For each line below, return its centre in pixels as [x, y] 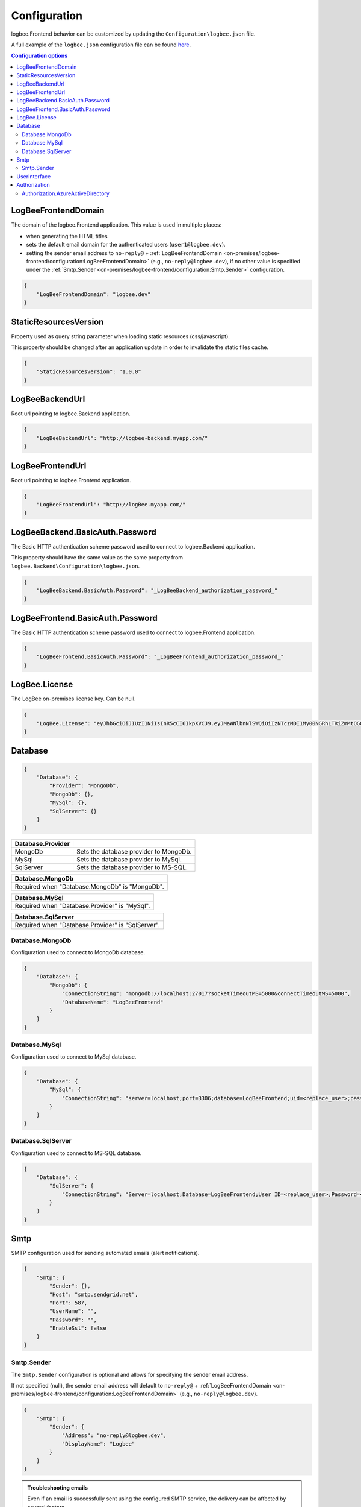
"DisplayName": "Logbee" [98, 1443]
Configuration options [39, 56]
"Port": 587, [68, 1303]
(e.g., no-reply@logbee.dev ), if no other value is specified [226, 262]
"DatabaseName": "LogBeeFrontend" [113, 1002]
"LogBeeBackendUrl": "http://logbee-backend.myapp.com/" [122, 438]
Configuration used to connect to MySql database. [74, 1057]
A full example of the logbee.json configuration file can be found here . [101, 45]
